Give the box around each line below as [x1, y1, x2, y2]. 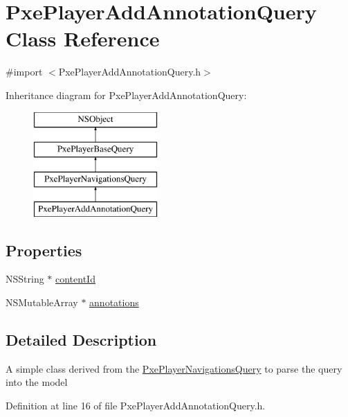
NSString [6, 272, 44, 286]
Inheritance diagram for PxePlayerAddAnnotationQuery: [6, 87, 247, 102]
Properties [6, 239, 82, 260]
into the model [6, 375, 68, 389]
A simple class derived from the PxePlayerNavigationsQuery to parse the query [6, 361, 342, 375]
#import [6, 64, 43, 79]
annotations [89, 295, 139, 310]
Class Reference [6, 24, 160, 53]
